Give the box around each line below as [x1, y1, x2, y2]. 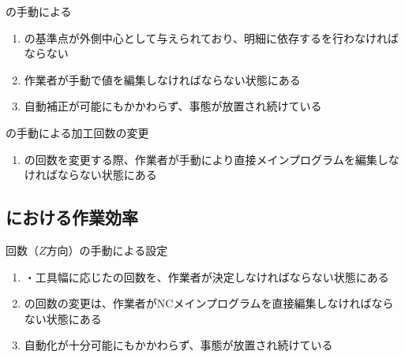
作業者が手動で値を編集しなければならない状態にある [24, 71, 301, 88]
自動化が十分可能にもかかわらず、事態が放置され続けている [24, 337, 333, 353]
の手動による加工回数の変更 [6, 124, 149, 140]
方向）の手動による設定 [46, 241, 168, 258]
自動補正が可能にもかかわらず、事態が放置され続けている [24, 98, 322, 114]
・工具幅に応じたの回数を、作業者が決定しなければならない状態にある [24, 268, 389, 285]
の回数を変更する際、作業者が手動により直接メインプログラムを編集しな [24, 151, 399, 167]
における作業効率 [6, 205, 138, 229]
